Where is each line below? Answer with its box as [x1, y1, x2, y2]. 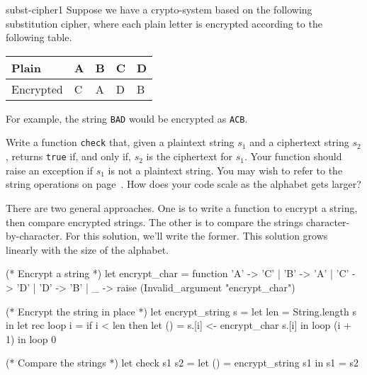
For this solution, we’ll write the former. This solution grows [65, 228, 328, 243]
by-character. [6, 228, 62, 243]
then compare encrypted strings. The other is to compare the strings [6, 214, 303, 229]
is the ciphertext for [146, 149, 233, 164]
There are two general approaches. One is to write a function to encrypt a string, [6, 200, 358, 215]
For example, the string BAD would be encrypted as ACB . [6, 111, 248, 125]
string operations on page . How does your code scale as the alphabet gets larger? [6, 177, 361, 191]
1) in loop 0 [6, 331, 57, 346]
